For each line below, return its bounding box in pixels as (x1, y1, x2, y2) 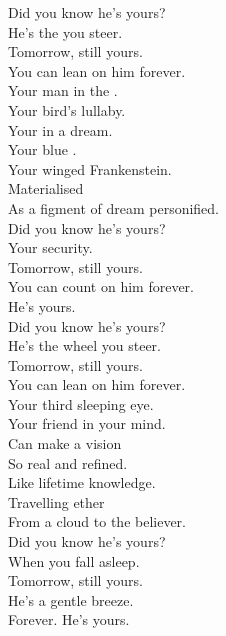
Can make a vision (8, 433, 122, 454)
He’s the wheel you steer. (8, 335, 161, 356)
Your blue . (8, 139, 77, 160)
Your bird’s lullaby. (8, 99, 126, 120)
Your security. (8, 237, 93, 258)
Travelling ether (8, 491, 105, 512)
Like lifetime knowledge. (8, 472, 156, 493)
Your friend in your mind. (8, 413, 166, 434)
